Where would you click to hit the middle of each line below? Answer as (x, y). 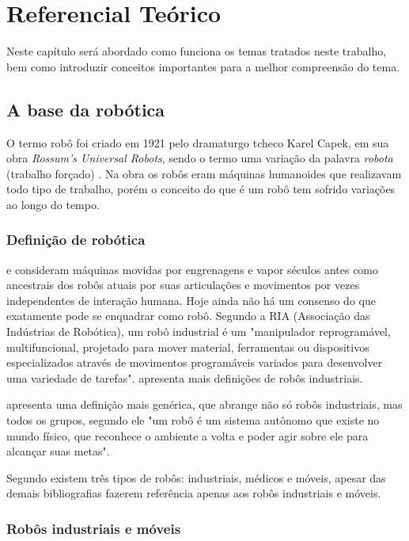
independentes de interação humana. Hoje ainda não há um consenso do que (191, 300)
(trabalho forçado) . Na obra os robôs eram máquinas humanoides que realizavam (204, 173)
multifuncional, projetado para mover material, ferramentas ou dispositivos (188, 347)
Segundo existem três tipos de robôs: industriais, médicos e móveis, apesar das (196, 477)
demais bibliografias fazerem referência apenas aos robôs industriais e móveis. (194, 493)
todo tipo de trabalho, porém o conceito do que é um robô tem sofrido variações (201, 189)
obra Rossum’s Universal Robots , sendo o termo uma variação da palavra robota (200, 158)
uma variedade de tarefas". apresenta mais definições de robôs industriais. (185, 377)
